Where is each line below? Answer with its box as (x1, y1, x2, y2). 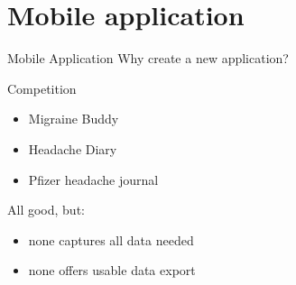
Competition (7, 78, 77, 97)
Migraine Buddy (28, 109, 119, 128)
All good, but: (7, 200, 85, 219)
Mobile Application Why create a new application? (7, 49, 289, 68)
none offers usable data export (28, 261, 196, 280)
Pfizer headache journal (28, 170, 159, 188)
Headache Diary (28, 139, 117, 158)
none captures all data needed (28, 230, 194, 249)
